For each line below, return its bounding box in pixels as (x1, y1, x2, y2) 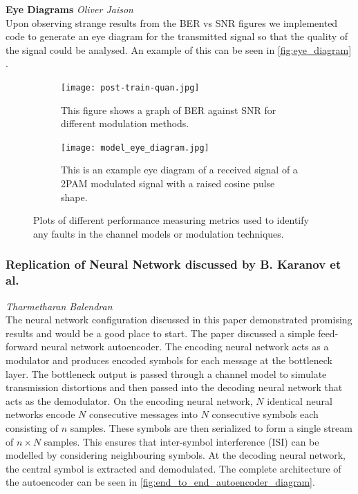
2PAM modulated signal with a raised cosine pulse (61, 176, 275, 191)
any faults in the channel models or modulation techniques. (33, 226, 284, 240)
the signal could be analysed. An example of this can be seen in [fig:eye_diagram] (6, 42, 352, 57)
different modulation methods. (61, 116, 189, 131)
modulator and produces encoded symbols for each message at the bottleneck (6, 352, 332, 367)
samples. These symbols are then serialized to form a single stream (70, 420, 352, 435)
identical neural (267, 393, 332, 408)
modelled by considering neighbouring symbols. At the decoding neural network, (6, 448, 346, 462)
